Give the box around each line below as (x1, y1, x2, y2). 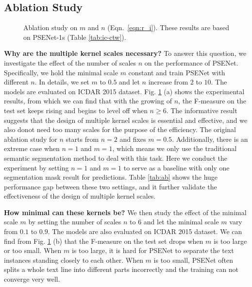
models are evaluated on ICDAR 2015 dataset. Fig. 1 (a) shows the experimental (4, 86, 245, 96)
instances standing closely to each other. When (4, 254, 143, 265)
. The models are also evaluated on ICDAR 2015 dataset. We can (48, 226, 242, 236)
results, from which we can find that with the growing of (4, 96, 172, 106)
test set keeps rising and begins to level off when (4, 105, 148, 115)
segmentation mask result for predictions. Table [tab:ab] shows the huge (4, 172, 218, 182)
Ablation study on (23, 22, 78, 33)
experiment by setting (4, 162, 69, 172)
